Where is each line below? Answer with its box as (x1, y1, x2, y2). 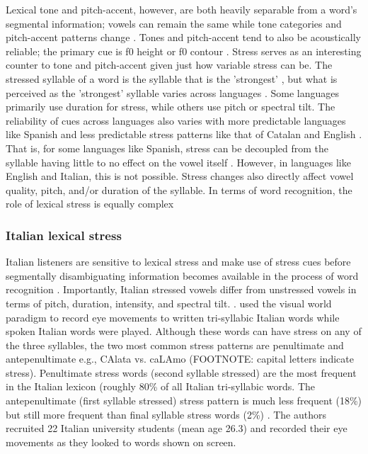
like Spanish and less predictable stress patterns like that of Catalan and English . (6, 127, 362, 142)
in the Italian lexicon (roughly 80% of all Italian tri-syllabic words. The (6, 379, 316, 394)
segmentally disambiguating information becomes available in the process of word (6, 268, 359, 283)
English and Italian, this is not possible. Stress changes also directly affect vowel (6, 169, 354, 183)
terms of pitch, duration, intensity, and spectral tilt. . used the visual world (6, 295, 332, 310)
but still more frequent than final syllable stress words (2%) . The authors (6, 407, 327, 421)
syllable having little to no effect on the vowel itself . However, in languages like (6, 154, 351, 169)
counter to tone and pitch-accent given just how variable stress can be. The (6, 57, 333, 72)
